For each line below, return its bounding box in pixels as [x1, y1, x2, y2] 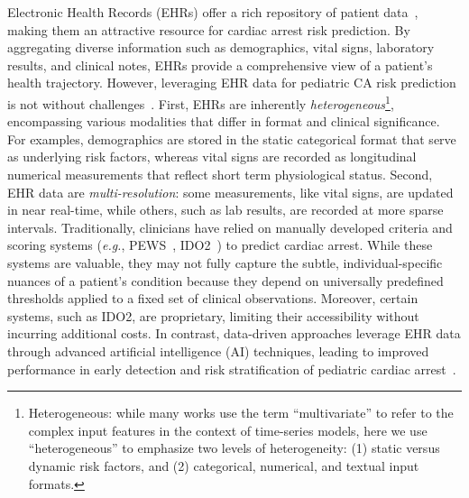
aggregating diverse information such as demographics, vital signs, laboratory [7, 38, 435, 57]
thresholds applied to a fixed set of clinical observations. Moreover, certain [7, 289, 418, 308]
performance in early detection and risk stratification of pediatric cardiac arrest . [7, 359, 456, 378]
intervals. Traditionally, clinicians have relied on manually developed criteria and [7, 217, 453, 236]
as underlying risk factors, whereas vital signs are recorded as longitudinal [7, 147, 417, 166]
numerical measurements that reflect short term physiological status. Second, [7, 165, 433, 183]
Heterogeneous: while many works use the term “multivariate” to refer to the [28, 403, 454, 422]
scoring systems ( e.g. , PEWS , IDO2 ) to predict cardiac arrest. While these [7, 235, 433, 254]
